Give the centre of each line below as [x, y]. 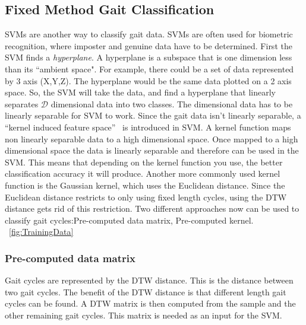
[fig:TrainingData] [41, 232]
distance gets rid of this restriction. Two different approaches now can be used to [152, 208]
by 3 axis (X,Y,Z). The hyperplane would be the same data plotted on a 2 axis [148, 80]
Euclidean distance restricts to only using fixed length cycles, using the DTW [146, 197]
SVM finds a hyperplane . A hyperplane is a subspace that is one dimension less [149, 57]
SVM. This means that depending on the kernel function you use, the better [144, 162]
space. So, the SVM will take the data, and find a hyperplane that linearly [140, 92]
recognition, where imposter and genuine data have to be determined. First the [149, 45]
